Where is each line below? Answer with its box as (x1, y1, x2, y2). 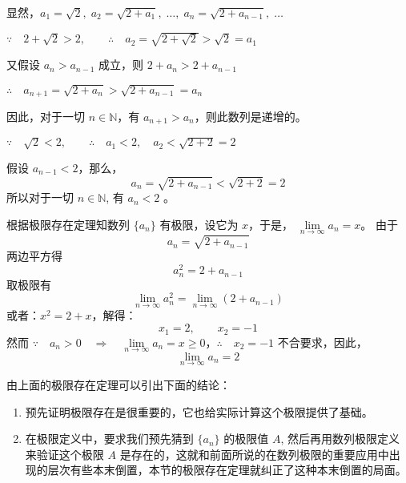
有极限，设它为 (159, 215, 239, 232)
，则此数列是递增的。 (194, 107, 307, 124)
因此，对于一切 (6, 107, 85, 124)
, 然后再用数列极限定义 (280, 430, 400, 447)
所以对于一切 (6, 189, 74, 206)
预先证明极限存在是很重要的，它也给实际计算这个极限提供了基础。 (25, 403, 373, 420)
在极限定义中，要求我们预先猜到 (25, 430, 194, 447)
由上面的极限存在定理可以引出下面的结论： (6, 376, 231, 392)
